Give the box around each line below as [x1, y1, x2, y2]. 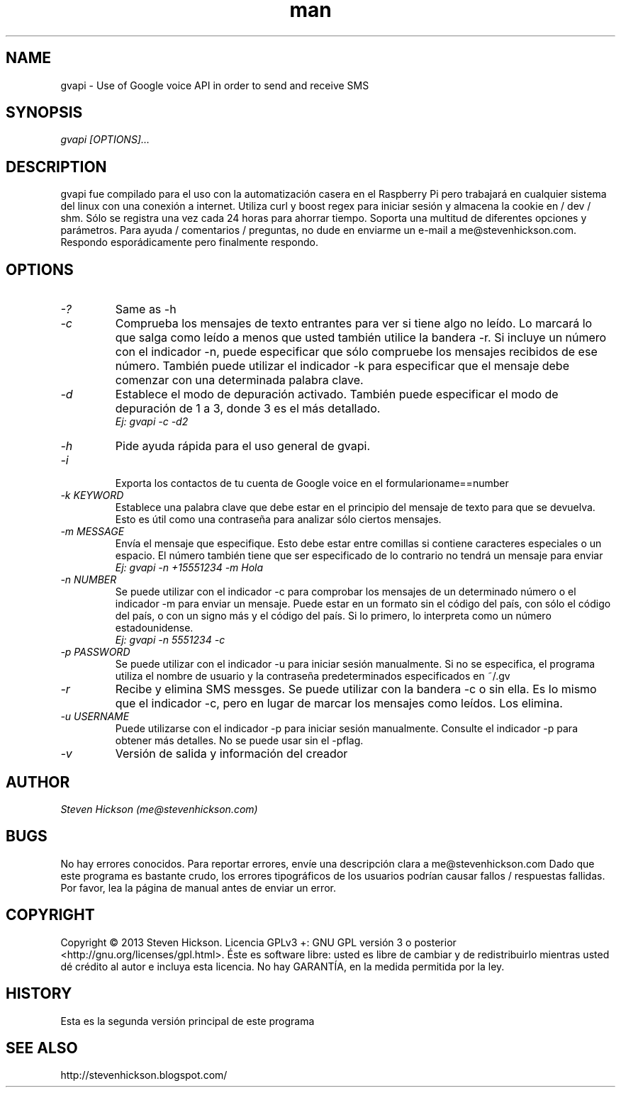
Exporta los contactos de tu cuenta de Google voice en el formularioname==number [115, 477, 509, 490]
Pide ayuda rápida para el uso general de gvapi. [115, 439, 371, 454]
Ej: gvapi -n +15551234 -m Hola [115, 561, 264, 574]
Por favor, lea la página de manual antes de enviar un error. [60, 881, 336, 894]
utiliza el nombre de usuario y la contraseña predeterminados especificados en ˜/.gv [115, 670, 510, 683]
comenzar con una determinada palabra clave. [115, 373, 364, 388]
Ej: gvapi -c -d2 [115, 415, 189, 428]
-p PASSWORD [60, 646, 130, 658]
